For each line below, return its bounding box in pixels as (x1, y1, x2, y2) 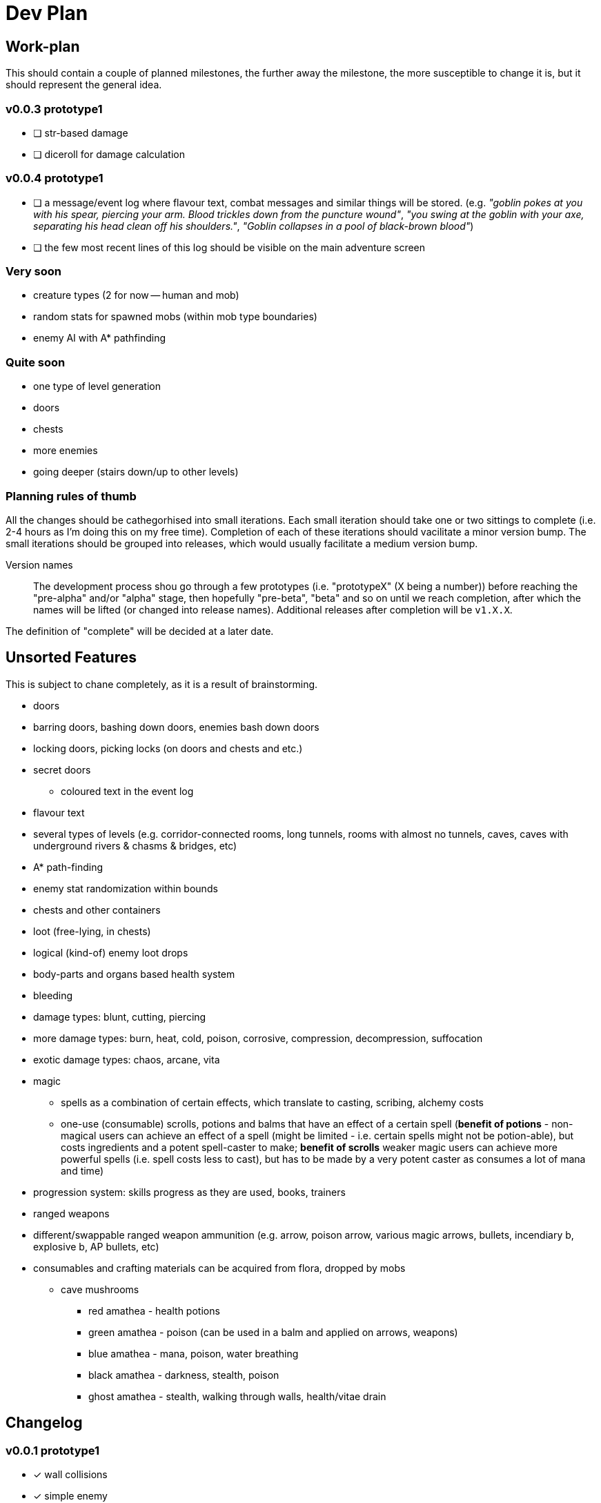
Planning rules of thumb (6, 489, 137, 503)
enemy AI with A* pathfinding (33, 332, 166, 344)
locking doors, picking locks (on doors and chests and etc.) (33, 742, 303, 754)
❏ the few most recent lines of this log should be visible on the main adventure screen (33, 241, 426, 253)
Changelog (6, 1414, 83, 1432)
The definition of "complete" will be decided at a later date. (6, 625, 274, 637)
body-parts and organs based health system (33, 967, 235, 980)
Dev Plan (6, 1, 88, 25)
